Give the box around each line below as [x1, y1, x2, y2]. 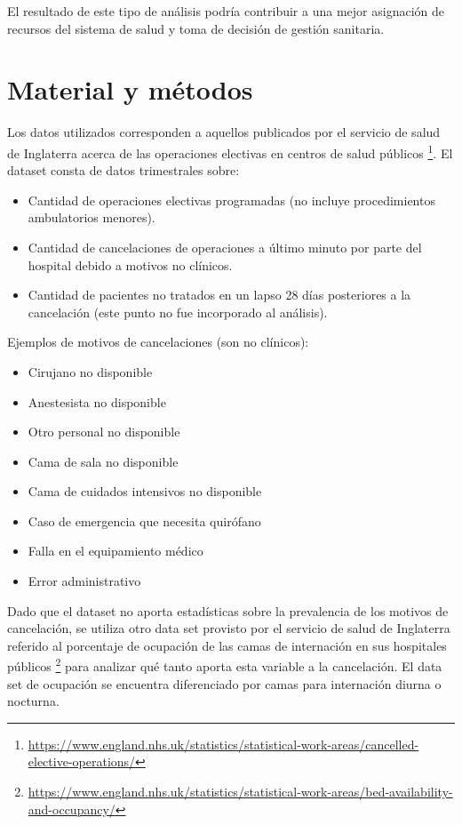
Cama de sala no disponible [28, 452, 179, 470]
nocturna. [7, 692, 60, 710]
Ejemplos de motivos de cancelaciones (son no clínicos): [7, 332, 309, 351]
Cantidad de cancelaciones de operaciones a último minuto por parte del [28, 237, 422, 256]
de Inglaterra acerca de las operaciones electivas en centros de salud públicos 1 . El [7, 140, 453, 162]
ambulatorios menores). [28, 208, 155, 227]
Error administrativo [28, 572, 141, 590]
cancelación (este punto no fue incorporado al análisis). [28, 302, 328, 321]
